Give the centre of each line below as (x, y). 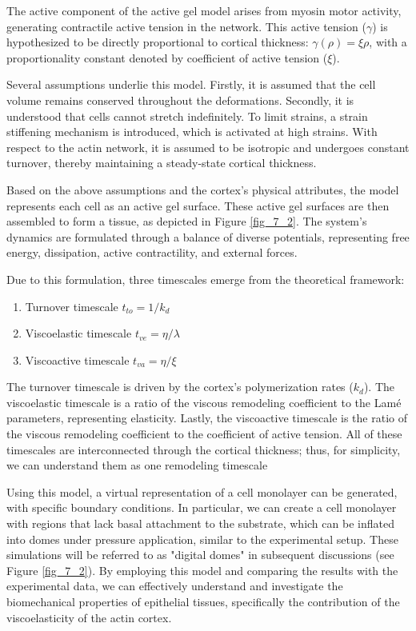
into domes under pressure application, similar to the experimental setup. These (202, 539)
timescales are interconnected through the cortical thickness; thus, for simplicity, (204, 449)
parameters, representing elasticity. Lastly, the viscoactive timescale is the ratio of (207, 418)
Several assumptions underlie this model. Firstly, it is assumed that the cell (191, 84)
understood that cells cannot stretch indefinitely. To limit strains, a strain (187, 116)
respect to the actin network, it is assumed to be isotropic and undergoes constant (208, 147)
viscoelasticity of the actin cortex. (89, 617)
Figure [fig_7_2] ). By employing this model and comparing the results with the (202, 570)
